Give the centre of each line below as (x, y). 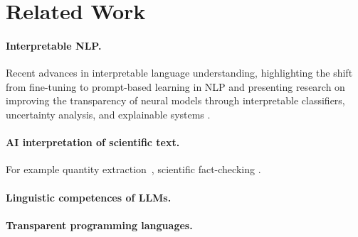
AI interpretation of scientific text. (93, 142)
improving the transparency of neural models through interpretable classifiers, (175, 100)
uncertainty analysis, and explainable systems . (108, 114)
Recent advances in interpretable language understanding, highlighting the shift (179, 73)
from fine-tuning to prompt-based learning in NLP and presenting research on (175, 86)
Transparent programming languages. (99, 225)
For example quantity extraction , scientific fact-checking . (133, 169)
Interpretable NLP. (54, 45)
